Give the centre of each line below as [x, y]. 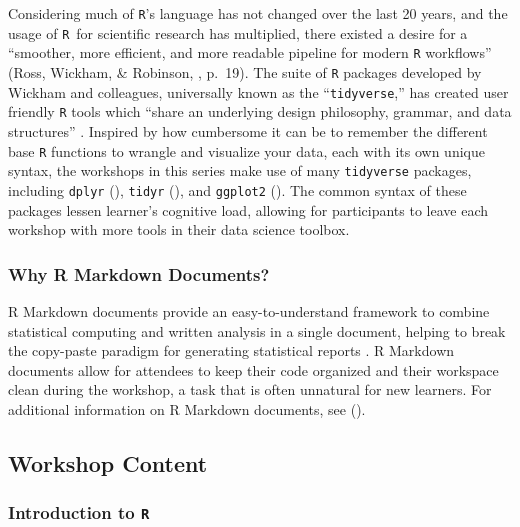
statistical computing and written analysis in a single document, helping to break [257, 330]
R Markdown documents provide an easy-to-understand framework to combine [249, 310]
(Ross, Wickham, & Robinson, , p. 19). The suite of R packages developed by [245, 71]
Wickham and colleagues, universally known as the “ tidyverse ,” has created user [258, 91]
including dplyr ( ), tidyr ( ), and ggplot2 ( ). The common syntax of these [237, 189]
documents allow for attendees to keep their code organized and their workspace [253, 369]
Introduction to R [79, 512]
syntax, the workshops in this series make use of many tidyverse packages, [240, 170]
